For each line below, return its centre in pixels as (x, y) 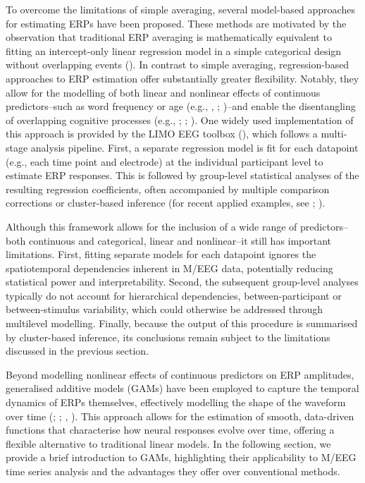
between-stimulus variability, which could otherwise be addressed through (165, 309)
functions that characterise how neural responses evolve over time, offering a (170, 430)
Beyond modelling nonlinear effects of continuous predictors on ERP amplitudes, (180, 374)
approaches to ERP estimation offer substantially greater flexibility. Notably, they (182, 78)
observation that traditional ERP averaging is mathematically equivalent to (169, 37)
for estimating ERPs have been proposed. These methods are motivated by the (176, 23)
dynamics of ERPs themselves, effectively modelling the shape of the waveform (176, 402)
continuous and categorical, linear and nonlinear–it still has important (180, 240)
